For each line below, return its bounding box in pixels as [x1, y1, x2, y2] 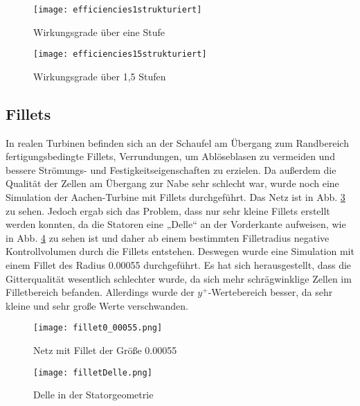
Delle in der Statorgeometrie [33, 387, 154, 402]
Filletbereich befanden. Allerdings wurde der [6, 285, 195, 299]
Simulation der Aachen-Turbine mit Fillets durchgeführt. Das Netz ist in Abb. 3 [6, 190, 345, 204]
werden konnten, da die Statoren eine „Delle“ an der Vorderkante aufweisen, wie [6, 217, 346, 231]
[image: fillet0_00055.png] [33, 323, 163, 333]
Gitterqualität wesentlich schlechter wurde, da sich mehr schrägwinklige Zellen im [6, 271, 352, 285]
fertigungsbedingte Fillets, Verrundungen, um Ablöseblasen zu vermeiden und [6, 149, 335, 164]
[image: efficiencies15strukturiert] [33, 49, 207, 60]
